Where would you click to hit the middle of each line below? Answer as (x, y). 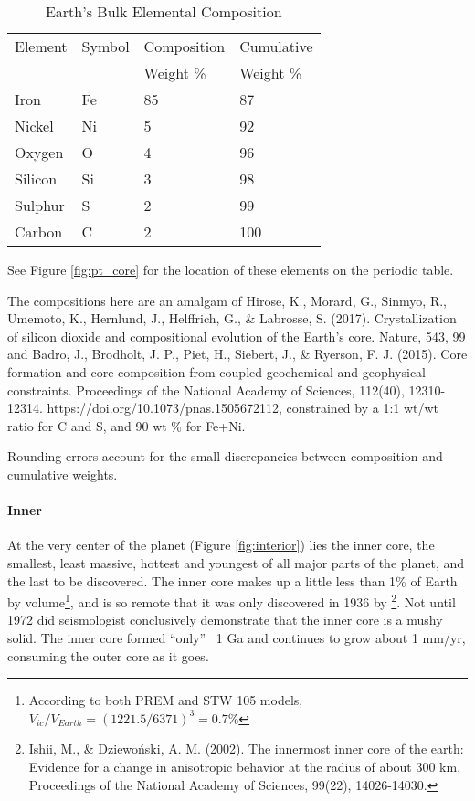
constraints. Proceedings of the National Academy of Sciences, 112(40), (206, 390)
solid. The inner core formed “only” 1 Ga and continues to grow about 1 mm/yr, (237, 637)
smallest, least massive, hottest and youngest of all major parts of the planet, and (236, 562)
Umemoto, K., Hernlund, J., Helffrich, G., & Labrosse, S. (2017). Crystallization (232, 318)
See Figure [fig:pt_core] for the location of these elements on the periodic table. (231, 269)
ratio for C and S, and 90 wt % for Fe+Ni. (127, 425)
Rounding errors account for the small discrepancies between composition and (225, 456)
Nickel (34, 126)
